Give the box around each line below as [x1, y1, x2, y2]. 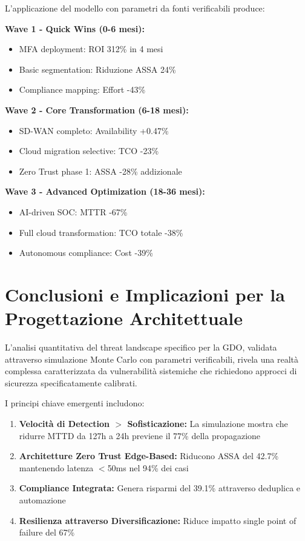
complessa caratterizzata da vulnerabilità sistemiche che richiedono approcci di [5, 365, 297, 377]
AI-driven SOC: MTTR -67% [19, 205, 128, 218]
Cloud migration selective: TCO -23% [19, 144, 159, 157]
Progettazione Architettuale [5, 306, 243, 331]
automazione [19, 493, 66, 506]
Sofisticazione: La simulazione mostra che [127, 417, 288, 429]
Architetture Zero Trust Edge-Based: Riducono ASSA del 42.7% [19, 449, 279, 462]
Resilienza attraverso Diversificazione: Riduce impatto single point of [19, 514, 297, 526]
